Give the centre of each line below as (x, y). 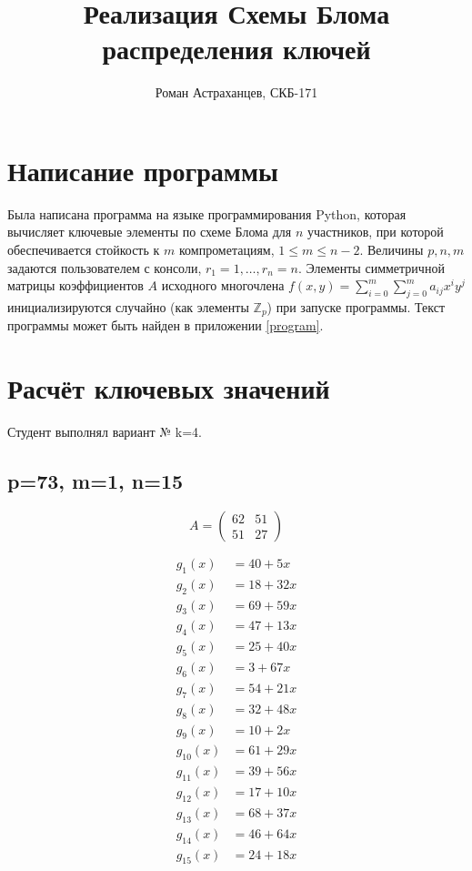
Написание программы (143, 170)
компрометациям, (226, 250)
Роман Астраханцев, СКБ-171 (236, 92)
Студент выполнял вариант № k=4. (105, 432)
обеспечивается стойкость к (84, 250)
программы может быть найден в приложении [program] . (166, 325)
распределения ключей (236, 49)
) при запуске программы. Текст (356, 307)
